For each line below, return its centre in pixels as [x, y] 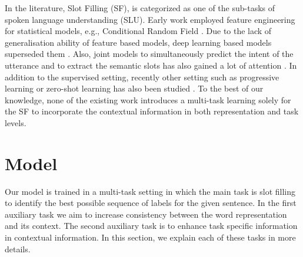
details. [18, 248]
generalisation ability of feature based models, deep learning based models [138, 42]
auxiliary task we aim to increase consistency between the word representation [146, 214]
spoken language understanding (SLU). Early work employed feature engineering [150, 19]
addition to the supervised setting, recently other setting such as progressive [142, 77]
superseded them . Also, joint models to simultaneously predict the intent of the [149, 54]
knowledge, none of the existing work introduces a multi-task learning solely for [148, 99]
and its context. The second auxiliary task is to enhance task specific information [151, 226]
